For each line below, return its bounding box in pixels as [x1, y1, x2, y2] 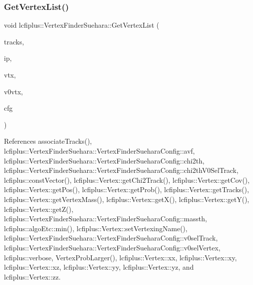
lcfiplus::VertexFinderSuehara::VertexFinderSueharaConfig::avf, [4, 145, 195, 156]
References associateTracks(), [4, 136, 92, 146]
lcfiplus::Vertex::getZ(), [4, 204, 73, 214]
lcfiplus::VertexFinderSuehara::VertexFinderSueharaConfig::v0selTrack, [4, 233, 218, 243]
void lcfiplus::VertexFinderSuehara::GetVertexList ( [4, 20, 159, 30]
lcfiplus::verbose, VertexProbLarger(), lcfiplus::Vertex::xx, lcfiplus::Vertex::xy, [4, 252, 237, 262]
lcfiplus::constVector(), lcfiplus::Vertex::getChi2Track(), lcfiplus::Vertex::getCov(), [4, 174, 250, 185]
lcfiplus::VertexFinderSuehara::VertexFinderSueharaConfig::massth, [4, 213, 207, 224]
